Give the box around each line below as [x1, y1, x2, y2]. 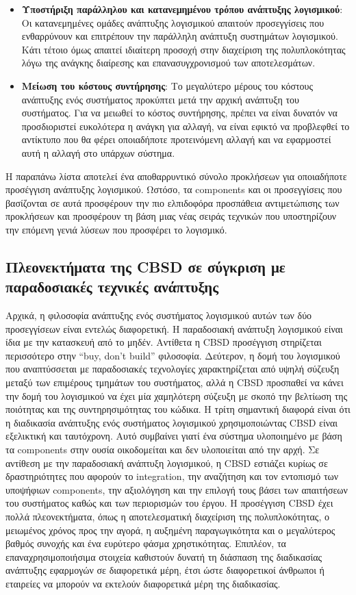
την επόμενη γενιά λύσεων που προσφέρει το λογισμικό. [5, 222, 227, 236]
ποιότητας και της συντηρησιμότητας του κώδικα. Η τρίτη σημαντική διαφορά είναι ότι [5, 402, 351, 416]
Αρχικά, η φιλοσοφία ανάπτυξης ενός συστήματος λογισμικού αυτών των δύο [5, 308, 312, 322]
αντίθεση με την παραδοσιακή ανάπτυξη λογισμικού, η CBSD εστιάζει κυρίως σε [5, 455, 328, 470]
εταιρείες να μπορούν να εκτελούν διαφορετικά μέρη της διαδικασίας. [5, 576, 281, 590]
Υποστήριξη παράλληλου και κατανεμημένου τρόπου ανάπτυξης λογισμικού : [21, 2, 343, 16]
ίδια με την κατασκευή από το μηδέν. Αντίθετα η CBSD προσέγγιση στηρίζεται [5, 335, 322, 349]
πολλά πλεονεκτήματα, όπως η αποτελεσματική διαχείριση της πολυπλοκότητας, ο [5, 509, 329, 523]
